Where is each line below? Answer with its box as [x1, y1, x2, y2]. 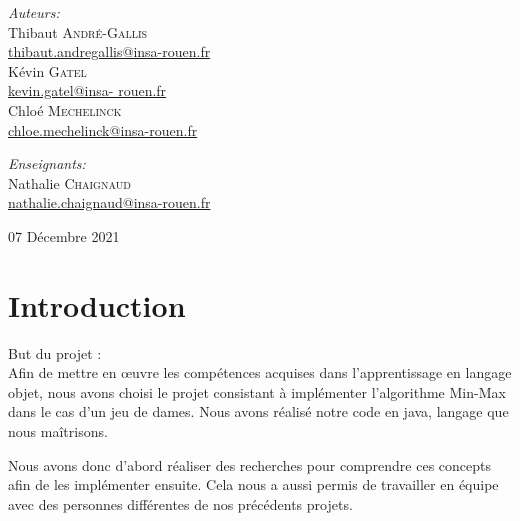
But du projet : [8, 342, 102, 363]
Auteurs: [8, 2, 60, 22]
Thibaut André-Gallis [8, 21, 148, 42]
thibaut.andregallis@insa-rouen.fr [8, 41, 211, 62]
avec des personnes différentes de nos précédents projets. [8, 493, 353, 514]
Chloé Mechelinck [8, 99, 122, 120]
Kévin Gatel [8, 60, 87, 81]
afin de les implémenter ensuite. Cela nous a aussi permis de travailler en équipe [8, 474, 499, 495]
